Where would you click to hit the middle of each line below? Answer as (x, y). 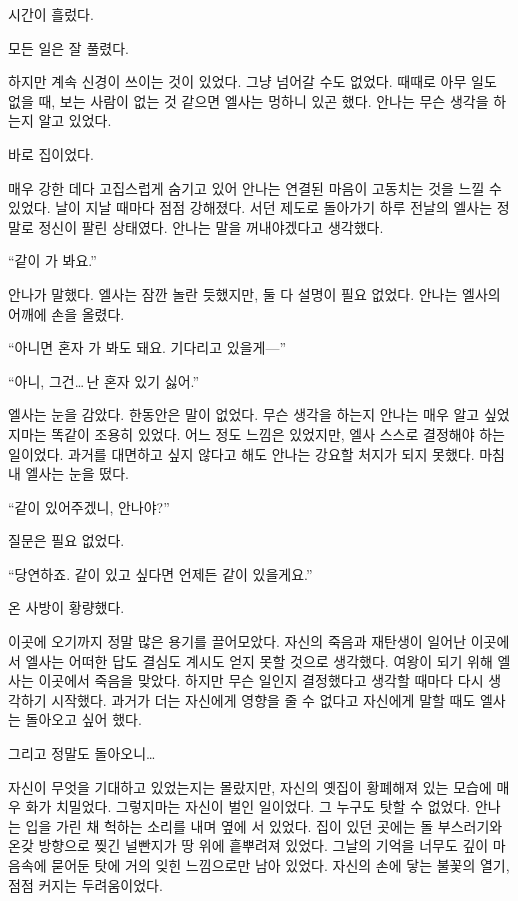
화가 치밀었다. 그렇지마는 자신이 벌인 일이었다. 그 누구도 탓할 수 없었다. (248, 806)
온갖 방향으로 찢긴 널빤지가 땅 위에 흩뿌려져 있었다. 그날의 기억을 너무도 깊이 (248, 845)
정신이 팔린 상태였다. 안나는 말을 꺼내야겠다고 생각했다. (211, 226)
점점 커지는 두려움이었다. (85, 884)
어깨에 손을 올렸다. (66, 313)
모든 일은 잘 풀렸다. (68, 47)
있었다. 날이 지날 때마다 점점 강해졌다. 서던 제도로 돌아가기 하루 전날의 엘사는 (250, 207)
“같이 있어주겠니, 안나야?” (89, 506)
